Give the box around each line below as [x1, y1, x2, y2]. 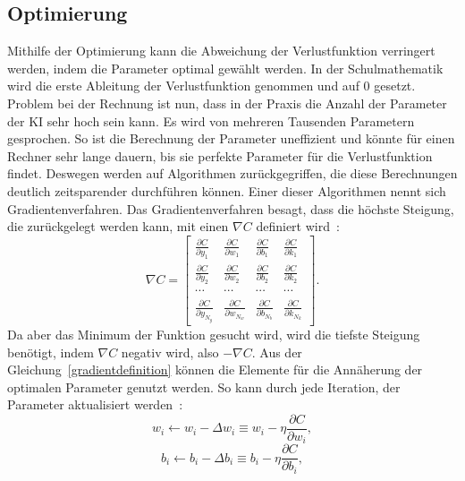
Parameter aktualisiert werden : [7, 395, 183, 414]
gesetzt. [374, 76, 416, 95]
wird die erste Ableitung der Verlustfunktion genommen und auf [7, 76, 359, 95]
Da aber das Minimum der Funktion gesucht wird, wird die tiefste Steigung [7, 324, 420, 343]
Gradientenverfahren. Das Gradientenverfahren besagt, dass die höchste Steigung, [7, 199, 454, 218]
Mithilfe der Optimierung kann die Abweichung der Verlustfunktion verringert [7, 41, 435, 60]
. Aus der [251, 342, 302, 361]
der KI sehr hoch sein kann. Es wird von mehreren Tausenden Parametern [7, 111, 415, 130]
